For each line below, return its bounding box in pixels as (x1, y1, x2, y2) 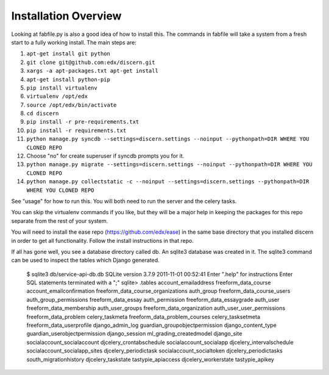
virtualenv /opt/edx (26, 93, 88, 100)
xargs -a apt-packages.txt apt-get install (26, 68, 158, 74)
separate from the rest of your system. (11, 217, 108, 225)
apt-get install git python (26, 51, 111, 57)
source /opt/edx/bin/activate (26, 101, 117, 108)
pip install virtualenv (26, 84, 97, 91)
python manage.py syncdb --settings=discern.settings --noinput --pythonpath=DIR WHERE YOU (26, 136, 310, 142)
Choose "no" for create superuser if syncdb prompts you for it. (26, 152, 185, 159)
